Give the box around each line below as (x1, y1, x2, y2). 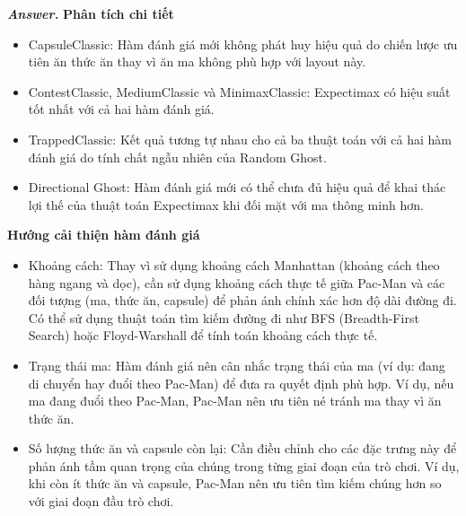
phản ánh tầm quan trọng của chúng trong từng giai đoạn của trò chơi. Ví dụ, (28, 456, 460, 475)
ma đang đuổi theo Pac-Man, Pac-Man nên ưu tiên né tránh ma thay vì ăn (28, 391, 442, 410)
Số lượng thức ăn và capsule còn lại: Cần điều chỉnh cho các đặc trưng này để (28, 439, 457, 458)
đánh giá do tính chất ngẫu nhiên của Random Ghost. (28, 147, 327, 166)
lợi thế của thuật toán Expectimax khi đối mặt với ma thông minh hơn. (28, 195, 424, 214)
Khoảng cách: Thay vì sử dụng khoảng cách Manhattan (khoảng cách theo (28, 255, 440, 274)
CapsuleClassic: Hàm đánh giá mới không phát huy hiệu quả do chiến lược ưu (28, 34, 458, 53)
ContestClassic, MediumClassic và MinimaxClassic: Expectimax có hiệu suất (28, 82, 451, 101)
